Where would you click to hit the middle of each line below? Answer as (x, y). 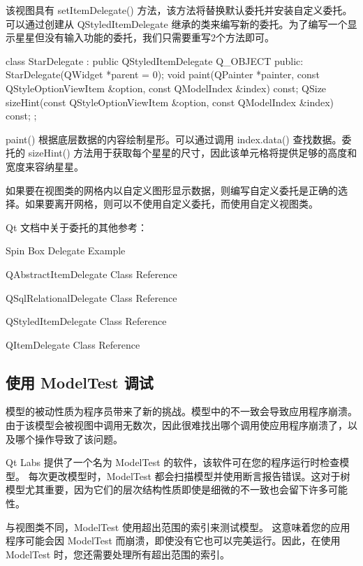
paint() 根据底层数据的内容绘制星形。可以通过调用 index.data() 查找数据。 (174, 139)
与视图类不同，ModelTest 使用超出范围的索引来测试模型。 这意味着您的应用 (178, 527)
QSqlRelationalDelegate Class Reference (91, 297)
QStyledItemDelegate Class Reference (86, 321)
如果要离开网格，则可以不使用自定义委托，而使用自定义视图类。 (171, 204)
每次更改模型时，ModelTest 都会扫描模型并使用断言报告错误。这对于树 (189, 476)
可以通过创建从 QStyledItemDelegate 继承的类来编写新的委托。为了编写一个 (177, 23)
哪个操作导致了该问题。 (69, 438)
